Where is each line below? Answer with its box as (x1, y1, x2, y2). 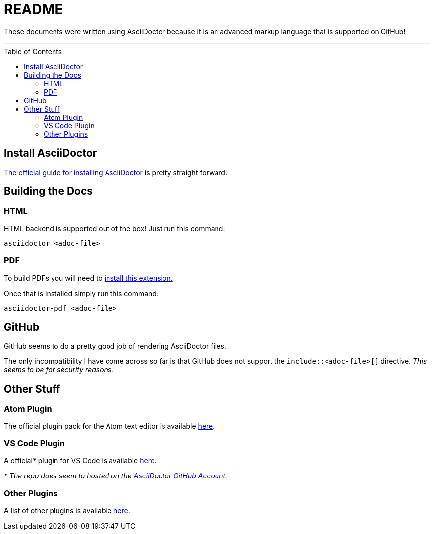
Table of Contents (4, 47, 62, 56)
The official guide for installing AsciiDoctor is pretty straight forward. (4, 168, 227, 177)
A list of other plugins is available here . (4, 506, 130, 515)
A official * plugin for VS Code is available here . (4, 456, 157, 465)
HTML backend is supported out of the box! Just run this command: (4, 224, 225, 233)
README (4, 1, 63, 18)
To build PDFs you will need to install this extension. (4, 273, 173, 282)
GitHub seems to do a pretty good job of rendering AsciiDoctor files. (4, 342, 226, 351)
